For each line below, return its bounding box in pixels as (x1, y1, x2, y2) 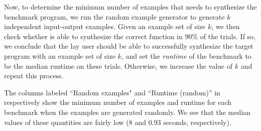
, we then (211, 21, 240, 32)
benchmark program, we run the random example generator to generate (4, 11, 225, 22)
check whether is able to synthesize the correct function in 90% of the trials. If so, (4, 31, 255, 41)
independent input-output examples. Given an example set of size (4, 21, 206, 32)
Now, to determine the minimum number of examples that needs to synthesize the (4, 2, 257, 12)
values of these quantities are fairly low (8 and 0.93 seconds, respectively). (4, 116, 231, 127)
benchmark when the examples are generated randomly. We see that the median (4, 106, 251, 117)
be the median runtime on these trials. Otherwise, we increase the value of (4, 60, 233, 71)
